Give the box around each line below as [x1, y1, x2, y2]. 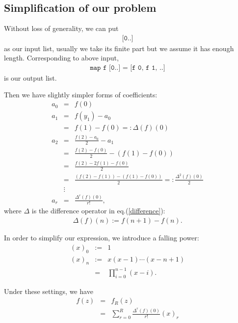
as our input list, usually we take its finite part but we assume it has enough [4, 43, 234, 53]
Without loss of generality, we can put [4, 23, 119, 33]
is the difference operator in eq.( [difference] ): [31, 206, 165, 216]
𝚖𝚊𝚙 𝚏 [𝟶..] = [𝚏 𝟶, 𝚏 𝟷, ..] [90, 64, 165, 72]
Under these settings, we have [4, 286, 93, 296]
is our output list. [4, 73, 57, 83]
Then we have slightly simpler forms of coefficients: [4, 89, 158, 99]
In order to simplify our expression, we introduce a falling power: [4, 233, 199, 243]
